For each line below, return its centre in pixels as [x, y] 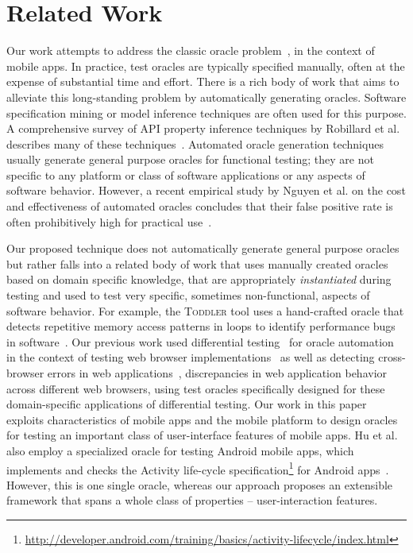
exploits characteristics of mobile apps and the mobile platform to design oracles [202, 419]
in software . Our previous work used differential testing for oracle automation [200, 341]
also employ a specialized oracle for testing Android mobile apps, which [180, 450]
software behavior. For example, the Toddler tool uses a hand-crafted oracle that [205, 310]
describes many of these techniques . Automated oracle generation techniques [195, 143]
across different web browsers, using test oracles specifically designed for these [196, 388]
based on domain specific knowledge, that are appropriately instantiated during [199, 279]
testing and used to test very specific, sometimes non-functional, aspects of [188, 295]
